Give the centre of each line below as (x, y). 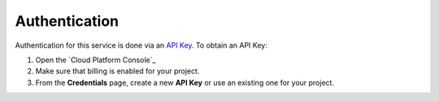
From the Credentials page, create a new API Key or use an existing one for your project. (185, 82)
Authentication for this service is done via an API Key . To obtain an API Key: (141, 45)
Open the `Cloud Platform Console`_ (96, 60)
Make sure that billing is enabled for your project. (117, 71)
